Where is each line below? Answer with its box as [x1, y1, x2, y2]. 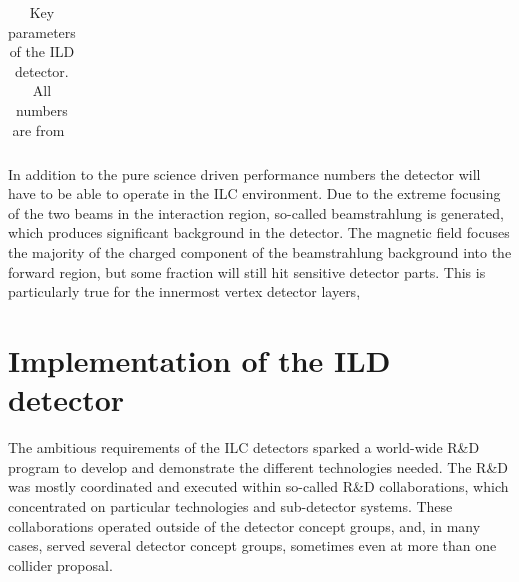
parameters [8, 21, 76, 42]
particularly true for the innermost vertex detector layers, [8, 281, 361, 302]
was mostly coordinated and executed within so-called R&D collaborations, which [8, 476, 509, 497]
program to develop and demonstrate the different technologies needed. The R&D [8, 456, 509, 477]
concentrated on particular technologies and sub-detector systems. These [8, 495, 453, 516]
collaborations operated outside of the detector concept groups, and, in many [8, 515, 481, 536]
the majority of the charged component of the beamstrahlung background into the [8, 242, 512, 263]
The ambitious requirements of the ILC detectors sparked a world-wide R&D [8, 437, 480, 458]
